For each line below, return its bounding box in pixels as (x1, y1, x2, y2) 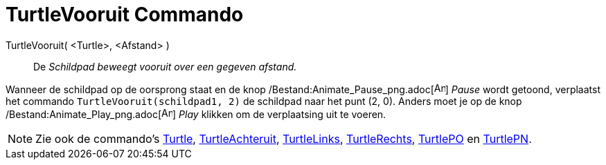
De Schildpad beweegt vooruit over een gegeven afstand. (33, 60, 297, 72)
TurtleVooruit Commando (6, 3, 244, 26)
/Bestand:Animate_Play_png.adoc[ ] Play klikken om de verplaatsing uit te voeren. (6, 108, 386, 120)
